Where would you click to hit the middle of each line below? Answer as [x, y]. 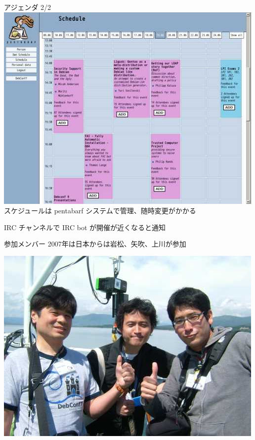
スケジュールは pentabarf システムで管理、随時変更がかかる [100, 211]
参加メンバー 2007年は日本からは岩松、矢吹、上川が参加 [95, 244]
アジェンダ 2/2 [28, 7]
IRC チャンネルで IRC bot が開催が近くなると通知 [85, 227]
